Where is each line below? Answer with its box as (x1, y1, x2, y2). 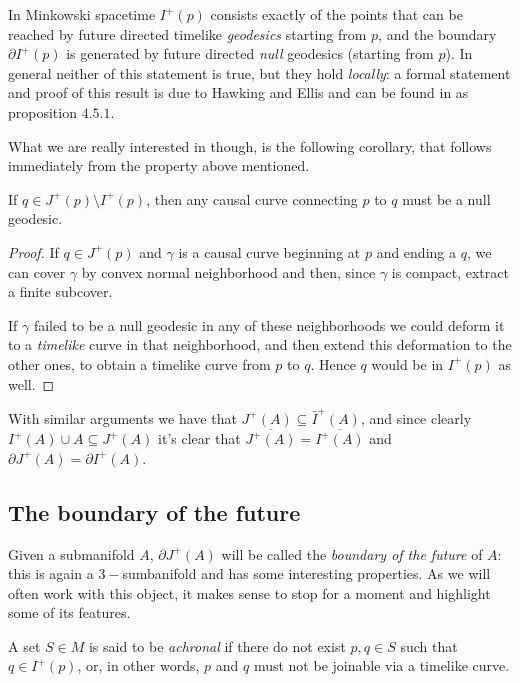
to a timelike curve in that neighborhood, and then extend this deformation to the (8, 334, 512, 355)
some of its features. (8, 602, 131, 623)
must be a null (402, 188, 491, 209)
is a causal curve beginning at (178, 241, 361, 262)
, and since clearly (360, 407, 472, 428)
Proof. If (8, 241, 59, 262)
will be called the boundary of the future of (221, 543, 483, 564)
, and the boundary (378, 23, 497, 44)
